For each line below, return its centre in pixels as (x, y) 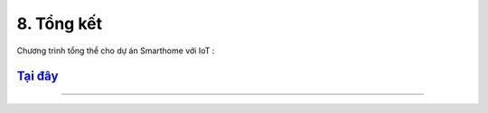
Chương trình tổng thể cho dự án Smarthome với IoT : (116, 51)
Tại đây (38, 76)
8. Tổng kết (60, 24)
